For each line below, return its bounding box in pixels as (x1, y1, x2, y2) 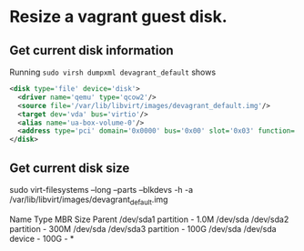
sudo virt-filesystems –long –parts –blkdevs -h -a (9, 184, 194, 195)
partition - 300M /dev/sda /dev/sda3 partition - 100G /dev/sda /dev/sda (9, 223, 277, 234)
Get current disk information (9, 43, 175, 58)
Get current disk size (9, 160, 130, 176)
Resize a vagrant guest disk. (9, 6, 228, 27)
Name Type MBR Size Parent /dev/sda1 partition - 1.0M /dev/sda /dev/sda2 (9, 214, 289, 225)
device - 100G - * (9, 233, 75, 244)
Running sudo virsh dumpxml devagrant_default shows (9, 66, 217, 77)
